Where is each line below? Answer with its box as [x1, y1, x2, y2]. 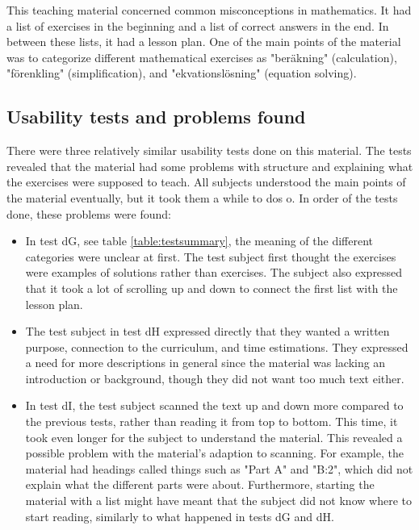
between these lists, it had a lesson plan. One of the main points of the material [6, 33, 401, 50]
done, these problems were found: [6, 205, 172, 222]
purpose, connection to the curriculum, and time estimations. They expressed [25, 338, 409, 355]
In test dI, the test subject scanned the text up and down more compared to [25, 397, 404, 414]
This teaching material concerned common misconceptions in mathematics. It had [6, 2, 412, 18]
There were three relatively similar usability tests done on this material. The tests [6, 142, 412, 159]
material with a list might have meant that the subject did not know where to [25, 492, 412, 509]
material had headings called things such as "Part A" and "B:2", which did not [25, 460, 413, 477]
